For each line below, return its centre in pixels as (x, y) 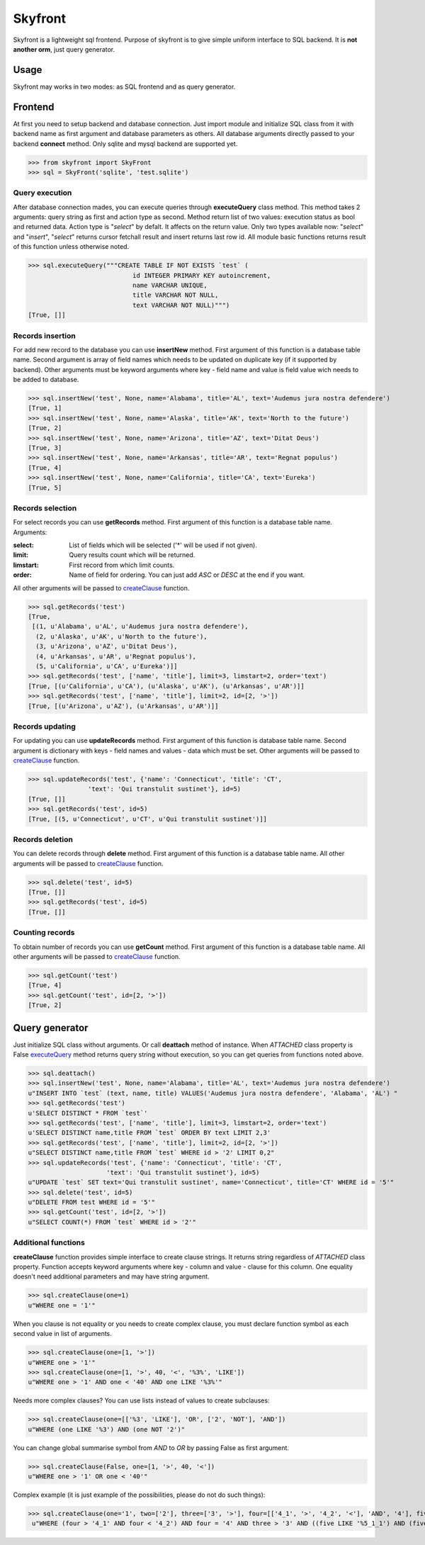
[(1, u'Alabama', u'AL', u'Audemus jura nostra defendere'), (140, 627)
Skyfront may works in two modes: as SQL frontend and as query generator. (124, 86)
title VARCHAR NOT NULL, (175, 295)
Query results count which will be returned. (132, 555)
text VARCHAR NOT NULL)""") (181, 305)
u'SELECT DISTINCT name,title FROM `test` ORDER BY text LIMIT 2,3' (149, 1133)
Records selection (45, 508)
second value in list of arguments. (63, 1334)
